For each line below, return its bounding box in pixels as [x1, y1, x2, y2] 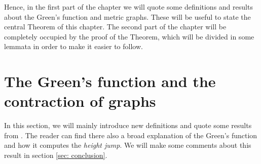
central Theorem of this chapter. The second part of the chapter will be [4, 21, 227, 32]
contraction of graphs [4, 91, 156, 111]
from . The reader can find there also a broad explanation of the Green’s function [4, 130, 257, 140]
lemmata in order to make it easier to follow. [4, 41, 143, 52]
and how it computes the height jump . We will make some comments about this [4, 140, 251, 150]
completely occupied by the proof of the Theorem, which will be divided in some [4, 31, 254, 42]
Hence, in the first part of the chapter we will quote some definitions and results [4, 2, 253, 12]
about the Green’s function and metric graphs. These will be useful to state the [4, 11, 251, 22]
